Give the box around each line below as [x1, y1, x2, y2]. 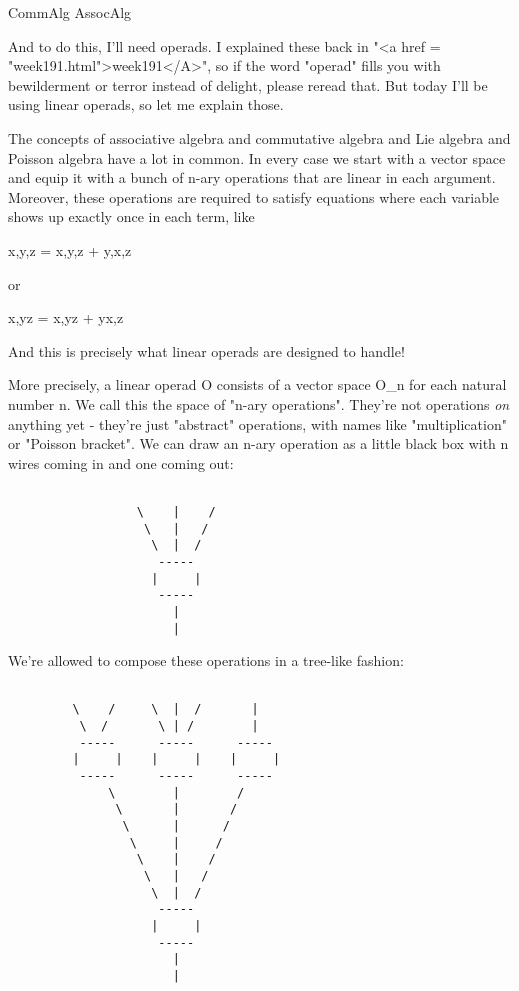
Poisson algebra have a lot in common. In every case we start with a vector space [8, 147, 506, 168]
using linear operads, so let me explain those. [8, 94, 284, 115]
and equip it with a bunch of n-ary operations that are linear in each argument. [8, 167, 496, 188]
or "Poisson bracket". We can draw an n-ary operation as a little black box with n [8, 433, 509, 454]
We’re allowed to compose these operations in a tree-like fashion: [8, 650, 404, 671]
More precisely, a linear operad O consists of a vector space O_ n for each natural [8, 374, 507, 395]
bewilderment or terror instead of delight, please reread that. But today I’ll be [8, 74, 488, 95]
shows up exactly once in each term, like [8, 206, 255, 227]
